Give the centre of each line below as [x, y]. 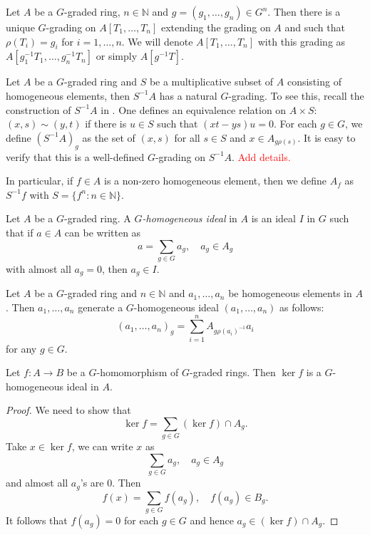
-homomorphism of [138, 372]
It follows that [37, 520]
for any [21, 348]
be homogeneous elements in [290, 293]
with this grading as [302, 41]
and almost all [37, 483]
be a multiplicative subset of [211, 82]
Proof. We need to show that [68, 410]
